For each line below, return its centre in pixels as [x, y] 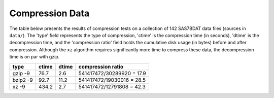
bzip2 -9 [23, 80]
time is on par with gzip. [35, 57]
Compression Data [49, 13]
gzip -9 [21, 73]
